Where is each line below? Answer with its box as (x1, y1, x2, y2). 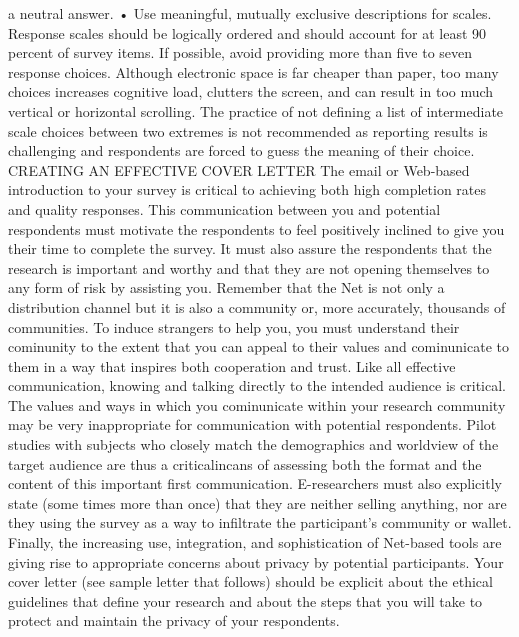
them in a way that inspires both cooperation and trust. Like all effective (8, 355, 456, 376)
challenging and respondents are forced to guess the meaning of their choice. (8, 140, 475, 161)
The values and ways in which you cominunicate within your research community (8, 394, 506, 415)
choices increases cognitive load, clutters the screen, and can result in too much (8, 81, 494, 102)
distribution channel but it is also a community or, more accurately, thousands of (8, 296, 506, 317)
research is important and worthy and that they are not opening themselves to (8, 257, 490, 278)
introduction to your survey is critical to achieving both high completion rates (8, 179, 487, 200)
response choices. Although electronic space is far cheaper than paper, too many (8, 61, 499, 82)
